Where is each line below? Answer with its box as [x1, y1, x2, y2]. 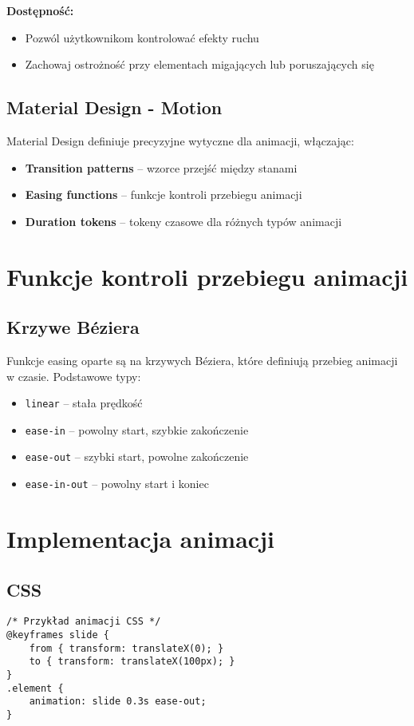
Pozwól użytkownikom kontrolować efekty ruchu [25, 29, 259, 46]
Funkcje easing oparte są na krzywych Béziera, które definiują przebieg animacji [6, 351, 398, 368]
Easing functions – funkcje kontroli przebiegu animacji [25, 186, 302, 203]
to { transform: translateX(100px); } [29, 656, 235, 668]
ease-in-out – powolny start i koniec [25, 475, 209, 492]
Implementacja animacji [6, 522, 274, 554]
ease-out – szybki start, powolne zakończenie [25, 448, 249, 465]
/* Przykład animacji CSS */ [6, 616, 161, 628]
